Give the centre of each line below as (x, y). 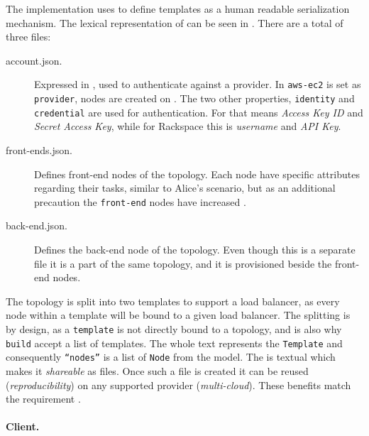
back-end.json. (37, 225)
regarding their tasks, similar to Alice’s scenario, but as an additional (185, 188)
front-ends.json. (39, 149)
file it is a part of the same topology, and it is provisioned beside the (183, 263)
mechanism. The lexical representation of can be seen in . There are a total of (175, 22)
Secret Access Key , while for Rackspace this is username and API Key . (188, 126)
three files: (28, 37)
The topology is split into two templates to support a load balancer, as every (173, 301)
